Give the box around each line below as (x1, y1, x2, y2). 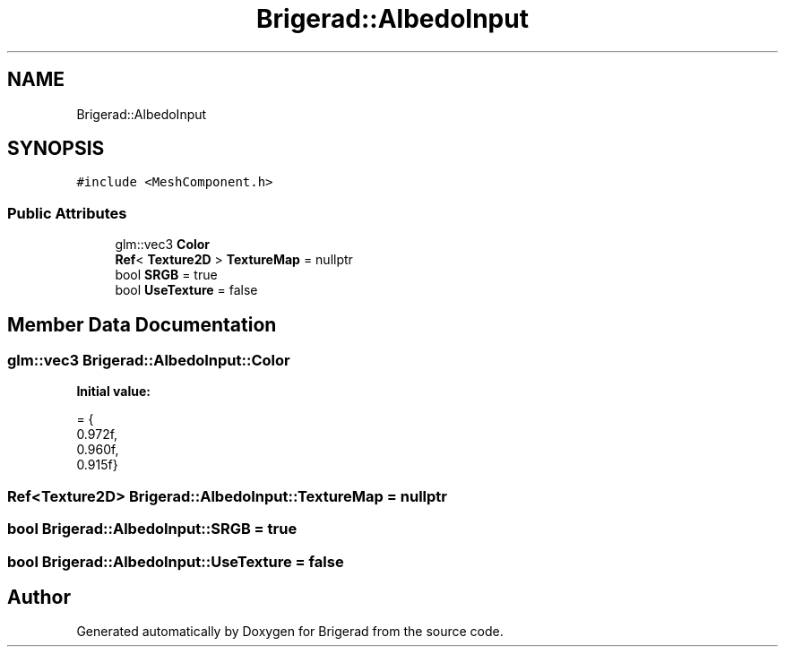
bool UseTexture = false (115, 282, 258, 298)
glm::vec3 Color (115, 237, 211, 253)
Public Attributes (7, 203, 127, 222)
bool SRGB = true (115, 267, 218, 283)
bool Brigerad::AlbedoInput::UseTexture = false (7, 552, 344, 571)
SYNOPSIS (7, 137, 105, 160)
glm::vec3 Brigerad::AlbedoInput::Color (7, 351, 290, 370)
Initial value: (76, 383, 151, 400)
